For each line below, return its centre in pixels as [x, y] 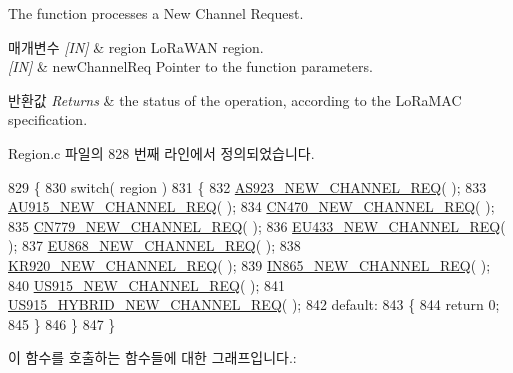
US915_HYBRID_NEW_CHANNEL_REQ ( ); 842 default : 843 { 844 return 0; [254, 304]
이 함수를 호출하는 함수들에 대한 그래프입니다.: [152, 357]
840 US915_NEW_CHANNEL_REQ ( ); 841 [147, 284]
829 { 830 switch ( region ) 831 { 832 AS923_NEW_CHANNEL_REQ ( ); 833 [247, 186]
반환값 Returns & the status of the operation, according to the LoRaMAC [235, 99]
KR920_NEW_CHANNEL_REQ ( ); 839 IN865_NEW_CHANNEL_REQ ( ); [249, 264]
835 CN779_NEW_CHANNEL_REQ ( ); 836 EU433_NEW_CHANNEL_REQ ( [257, 225]
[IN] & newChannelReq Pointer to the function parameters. [190, 66]
